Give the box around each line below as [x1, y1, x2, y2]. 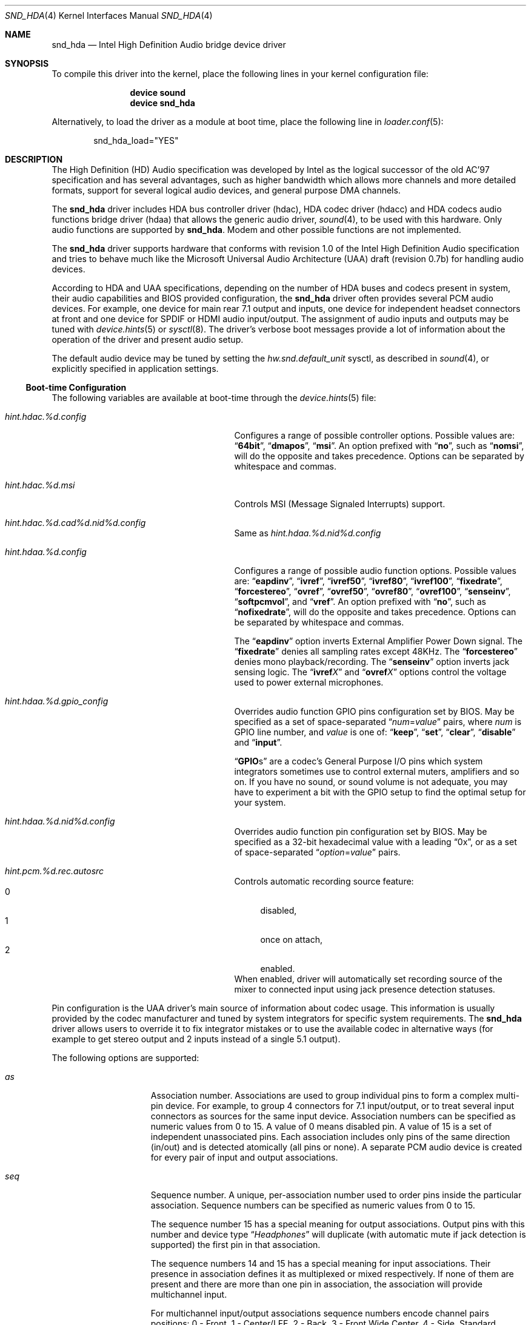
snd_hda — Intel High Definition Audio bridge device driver [52, 39, 286, 50]
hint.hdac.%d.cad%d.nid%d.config [5, 518, 146, 528]
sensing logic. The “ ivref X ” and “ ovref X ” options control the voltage [234, 667, 507, 677]
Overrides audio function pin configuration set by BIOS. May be [234, 826, 487, 837]
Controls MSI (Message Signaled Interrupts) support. [234, 499, 446, 509]
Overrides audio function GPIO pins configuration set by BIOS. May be [234, 706, 515, 716]
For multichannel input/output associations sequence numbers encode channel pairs [150, 1308, 489, 1318]
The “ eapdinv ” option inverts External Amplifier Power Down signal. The [234, 636, 523, 646]
